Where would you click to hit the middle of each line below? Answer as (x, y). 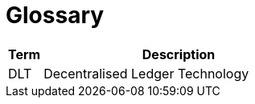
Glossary (55, 15)
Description (179, 54)
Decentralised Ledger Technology (146, 73)
